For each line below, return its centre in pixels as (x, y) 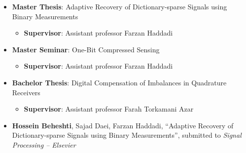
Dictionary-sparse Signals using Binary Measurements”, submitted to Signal (127, 135)
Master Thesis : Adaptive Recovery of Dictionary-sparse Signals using (120, 6)
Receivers (26, 92)
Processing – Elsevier (44, 144)
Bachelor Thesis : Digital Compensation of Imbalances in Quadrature (119, 82)
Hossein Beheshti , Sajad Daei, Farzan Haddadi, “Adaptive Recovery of (123, 125)
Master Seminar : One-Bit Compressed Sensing (86, 49)
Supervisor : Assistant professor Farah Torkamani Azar (109, 109)
